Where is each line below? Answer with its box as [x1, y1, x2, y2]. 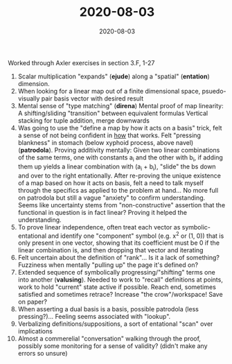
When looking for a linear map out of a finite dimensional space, [17, 87, 201, 95]
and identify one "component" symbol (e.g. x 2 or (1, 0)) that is [48, 230, 224, 240]
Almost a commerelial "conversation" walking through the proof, [17, 334, 202, 343]
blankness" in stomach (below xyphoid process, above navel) [17, 138, 194, 146]
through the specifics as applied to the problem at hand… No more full [17, 186, 219, 194]
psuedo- [202, 87, 226, 95]
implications [17, 327, 53, 336]
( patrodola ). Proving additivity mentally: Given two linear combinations [17, 146, 220, 154]
